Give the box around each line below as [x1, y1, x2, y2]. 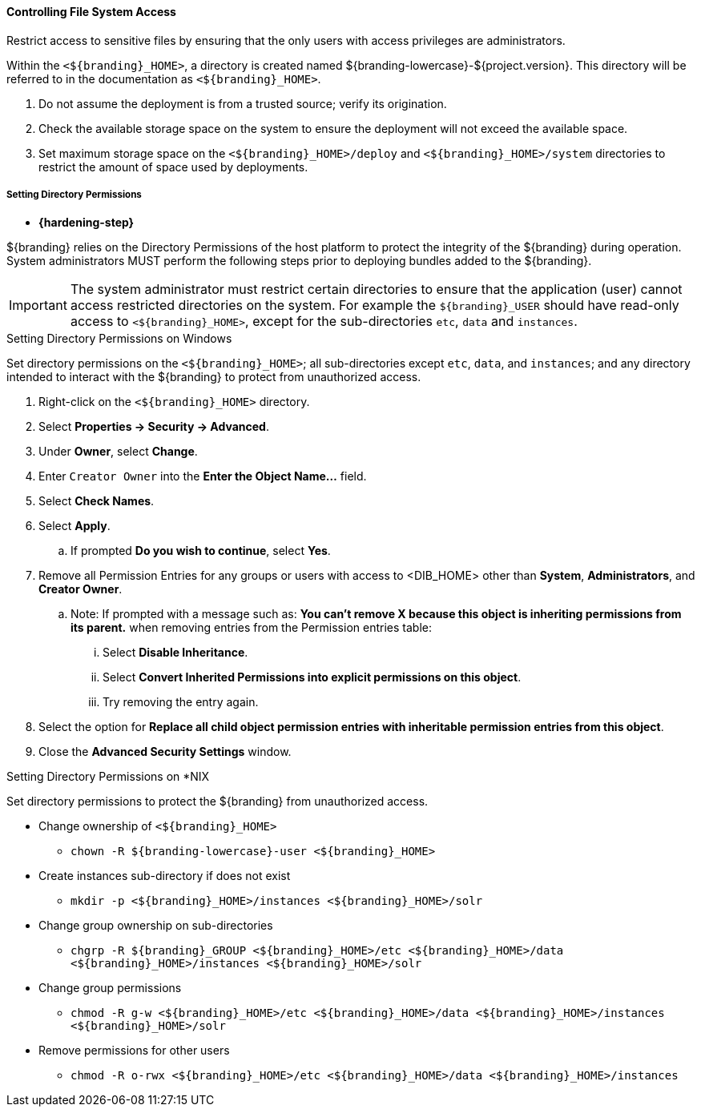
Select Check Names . [38, 494, 155, 508]
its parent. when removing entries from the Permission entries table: [71, 621, 432, 635]
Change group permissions [38, 981, 182, 995]
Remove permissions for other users [38, 1043, 230, 1058]
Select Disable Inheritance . [103, 645, 248, 660]
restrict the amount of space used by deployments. [38, 159, 308, 174]
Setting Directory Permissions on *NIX [6, 769, 210, 784]
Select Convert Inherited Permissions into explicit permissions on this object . [103, 670, 522, 685]
